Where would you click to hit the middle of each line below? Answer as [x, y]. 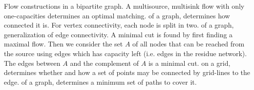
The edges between [32, 63]
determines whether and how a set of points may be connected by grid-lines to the [127, 72]
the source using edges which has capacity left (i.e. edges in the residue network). [126, 53]
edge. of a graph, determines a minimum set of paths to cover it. [100, 82]
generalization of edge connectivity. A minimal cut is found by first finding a [118, 34]
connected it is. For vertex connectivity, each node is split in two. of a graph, [119, 25]
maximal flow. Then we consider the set [63, 44]
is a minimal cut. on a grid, [189, 63]
